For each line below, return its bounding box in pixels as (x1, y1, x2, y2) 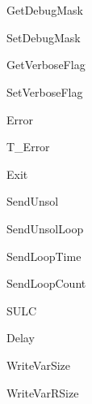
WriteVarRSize (6, 384, 79, 401)
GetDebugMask (6, 2, 83, 19)
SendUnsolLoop (6, 219, 84, 237)
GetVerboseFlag (6, 56, 86, 73)
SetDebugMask (6, 28, 81, 46)
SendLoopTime (6, 247, 82, 264)
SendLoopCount (6, 275, 86, 292)
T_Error (6, 138, 50, 155)
